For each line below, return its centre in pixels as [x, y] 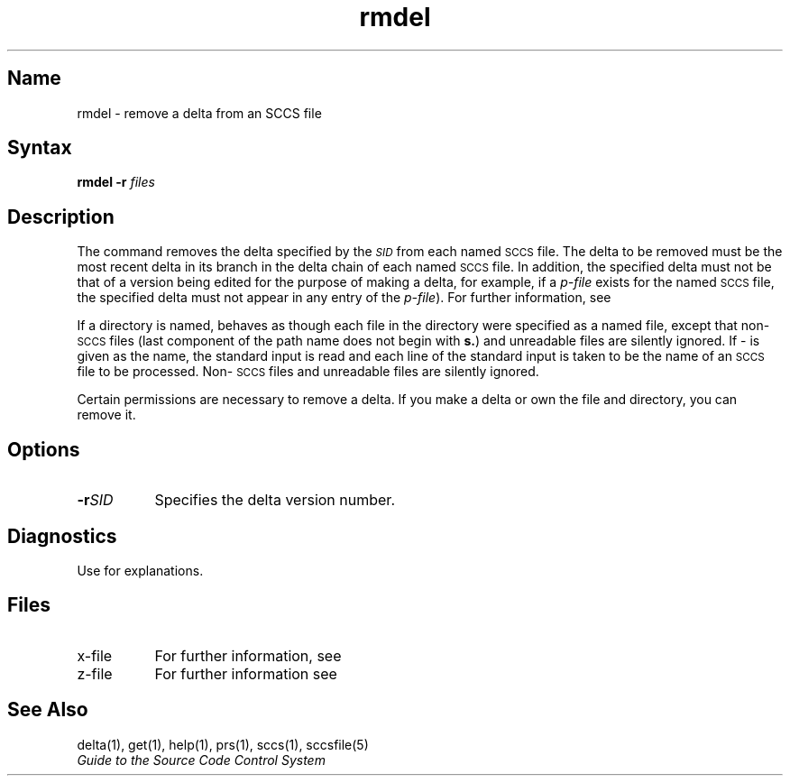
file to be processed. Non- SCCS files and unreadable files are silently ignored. [308, 372]
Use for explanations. [140, 570]
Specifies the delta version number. [275, 500]
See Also [48, 710]
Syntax [40, 148]
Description [61, 216]
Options [44, 449]
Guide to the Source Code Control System [201, 760]
